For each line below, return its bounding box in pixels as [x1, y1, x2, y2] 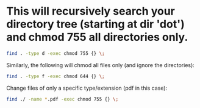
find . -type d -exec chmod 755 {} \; [6, 50, 105, 56]
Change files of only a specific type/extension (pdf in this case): [6, 84, 168, 92]
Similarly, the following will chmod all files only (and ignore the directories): [6, 61, 195, 68]
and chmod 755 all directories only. [6, 31, 188, 44]
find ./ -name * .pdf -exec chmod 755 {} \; [6, 96, 119, 102]
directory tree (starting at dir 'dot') [6, 17, 185, 31]
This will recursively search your [6, 4, 176, 18]
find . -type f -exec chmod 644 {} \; [6, 73, 105, 79]
